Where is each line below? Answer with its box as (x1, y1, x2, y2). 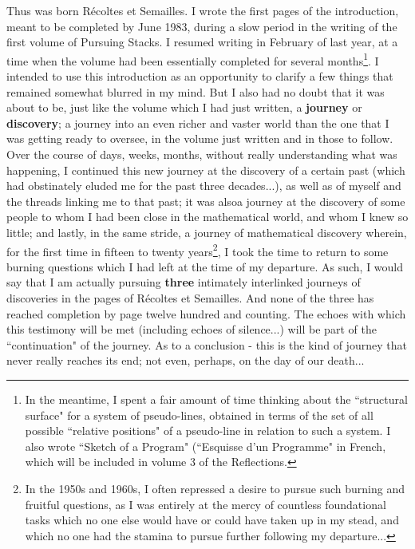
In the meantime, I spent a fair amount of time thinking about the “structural (25, 390, 408, 407)
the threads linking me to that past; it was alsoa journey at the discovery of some (6, 192, 405, 209)
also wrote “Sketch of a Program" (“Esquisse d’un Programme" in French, (25, 437, 386, 454)
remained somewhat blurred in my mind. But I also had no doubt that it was (6, 83, 385, 100)
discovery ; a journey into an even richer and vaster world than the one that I (6, 114, 389, 131)
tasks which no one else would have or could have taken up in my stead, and (25, 511, 399, 528)
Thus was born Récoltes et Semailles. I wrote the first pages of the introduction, (6, 2, 399, 18)
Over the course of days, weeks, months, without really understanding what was (6, 146, 397, 162)
